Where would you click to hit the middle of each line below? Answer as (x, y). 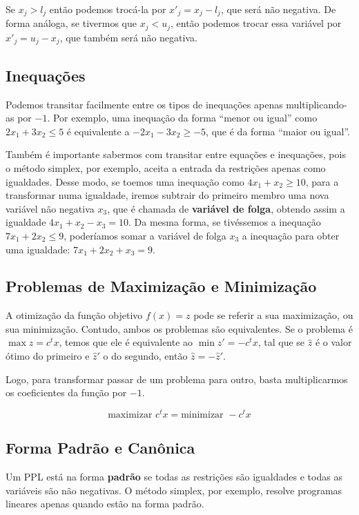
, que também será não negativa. (128, 37)
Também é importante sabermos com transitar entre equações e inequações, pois (176, 154)
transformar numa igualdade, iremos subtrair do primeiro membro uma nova (167, 195)
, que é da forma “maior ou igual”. (278, 131)
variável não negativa (50, 208)
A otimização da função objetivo (74, 315)
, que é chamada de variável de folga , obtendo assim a (226, 208)
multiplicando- (317, 104)
